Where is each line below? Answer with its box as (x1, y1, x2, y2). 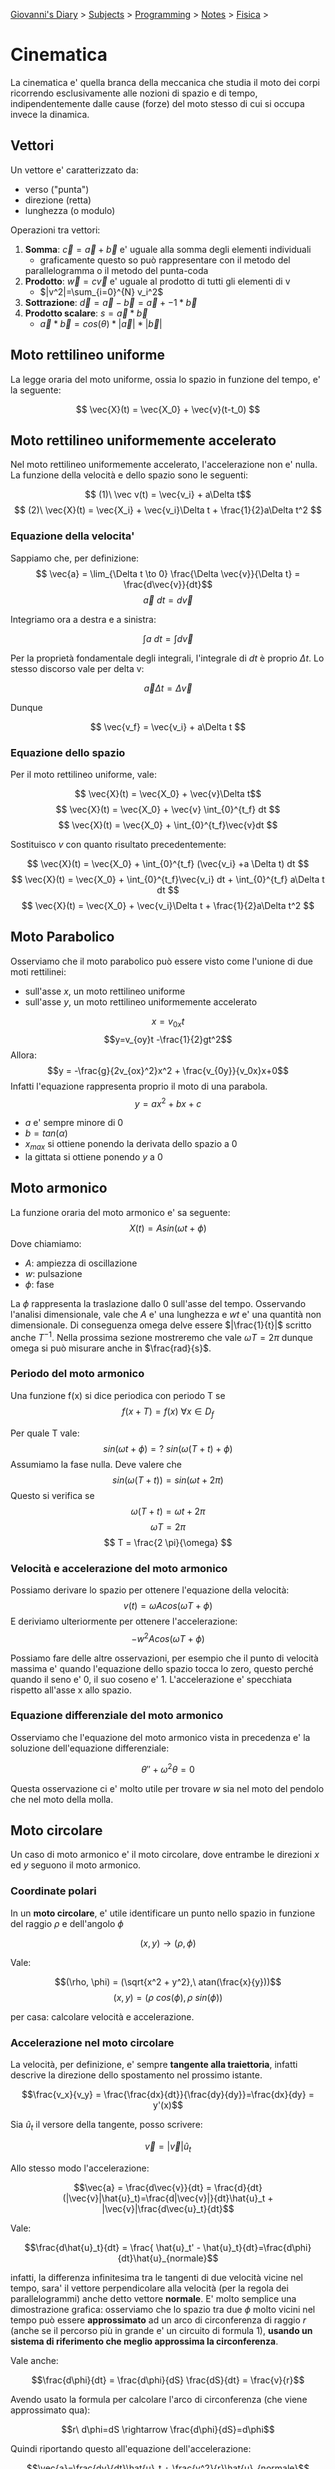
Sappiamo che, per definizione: (10, 552, 140, 564)
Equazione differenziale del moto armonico (10, 1709, 224, 1723)
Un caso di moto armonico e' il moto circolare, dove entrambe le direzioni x (10, 1849, 320, 1861)
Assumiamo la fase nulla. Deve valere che (10, 1458, 182, 1470)
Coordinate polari (10, 1884, 97, 1898)
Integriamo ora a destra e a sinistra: (10, 613, 157, 625)
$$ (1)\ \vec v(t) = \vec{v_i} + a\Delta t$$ (84, 489, 252, 501)
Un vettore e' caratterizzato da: (10, 164, 139, 176)
